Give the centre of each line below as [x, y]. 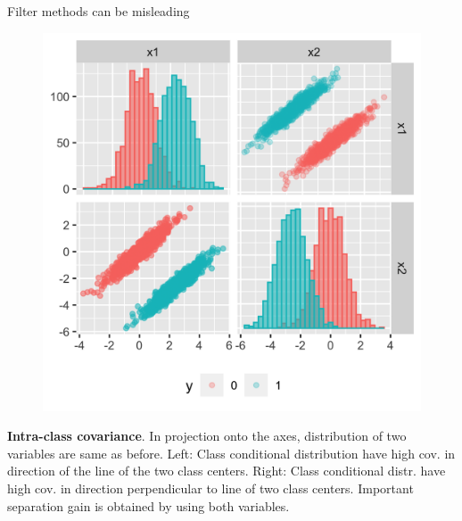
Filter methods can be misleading [99, 11]
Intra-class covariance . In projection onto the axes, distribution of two [207, 436]
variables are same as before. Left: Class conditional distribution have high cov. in [231, 453]
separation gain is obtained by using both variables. [148, 505]
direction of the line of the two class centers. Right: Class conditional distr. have [227, 471]
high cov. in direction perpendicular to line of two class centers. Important [210, 488]
